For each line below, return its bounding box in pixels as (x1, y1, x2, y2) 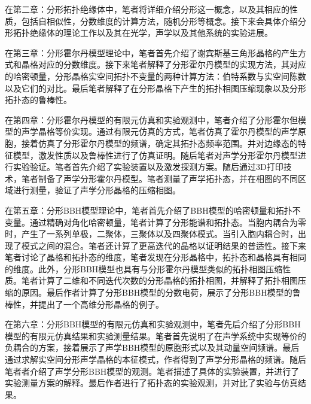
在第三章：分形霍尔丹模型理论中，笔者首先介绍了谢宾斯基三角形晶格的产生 (5, 46, 298, 59)
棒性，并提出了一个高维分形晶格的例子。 (5, 297, 164, 310)
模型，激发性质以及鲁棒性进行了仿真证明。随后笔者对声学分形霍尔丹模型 (13, 148, 298, 161)
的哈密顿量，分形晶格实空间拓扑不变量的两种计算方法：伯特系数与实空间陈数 (5, 69, 306, 82)
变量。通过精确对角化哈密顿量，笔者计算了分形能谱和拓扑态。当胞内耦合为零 (5, 215, 306, 228)
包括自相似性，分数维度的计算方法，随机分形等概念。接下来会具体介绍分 (21, 14, 306, 27)
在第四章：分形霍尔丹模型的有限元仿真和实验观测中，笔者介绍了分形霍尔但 (5, 113, 298, 126)
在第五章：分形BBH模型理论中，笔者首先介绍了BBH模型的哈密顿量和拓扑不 (5, 203, 301, 216)
